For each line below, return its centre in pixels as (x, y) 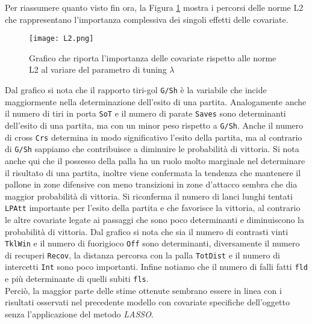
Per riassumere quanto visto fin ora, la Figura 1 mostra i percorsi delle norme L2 (154, 7)
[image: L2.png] (61, 39)
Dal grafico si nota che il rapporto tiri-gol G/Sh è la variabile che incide (136, 90)
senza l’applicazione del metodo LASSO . (79, 313)
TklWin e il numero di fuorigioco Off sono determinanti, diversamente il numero (152, 243)
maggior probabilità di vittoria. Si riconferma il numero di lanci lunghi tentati (149, 196)
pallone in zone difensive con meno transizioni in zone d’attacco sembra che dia (151, 184)
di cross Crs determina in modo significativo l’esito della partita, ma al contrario (154, 137)
